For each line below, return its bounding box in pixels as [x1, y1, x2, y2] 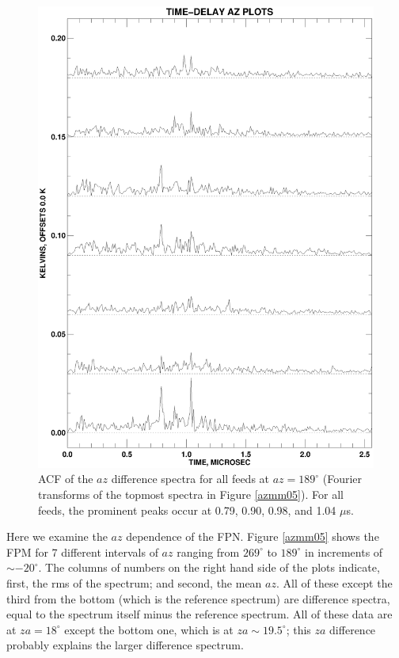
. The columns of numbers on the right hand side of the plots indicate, [38, 559, 380, 576]
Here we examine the [6, 528, 108, 545]
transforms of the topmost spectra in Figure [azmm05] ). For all [38, 485, 344, 502]
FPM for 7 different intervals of [6, 543, 158, 560]
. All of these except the [276, 574, 393, 591]
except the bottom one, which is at [64, 621, 234, 637]
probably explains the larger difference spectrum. [6, 637, 244, 653]
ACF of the [38, 470, 93, 487]
